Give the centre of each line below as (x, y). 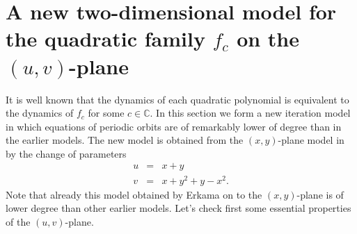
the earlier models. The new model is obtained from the (125, 140)
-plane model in (311, 140)
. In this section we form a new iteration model (250, 113)
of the (18, 221)
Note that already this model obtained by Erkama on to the (134, 194)
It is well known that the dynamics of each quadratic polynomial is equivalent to (177, 99)
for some (106, 113)
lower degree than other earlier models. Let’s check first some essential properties (178, 208)
